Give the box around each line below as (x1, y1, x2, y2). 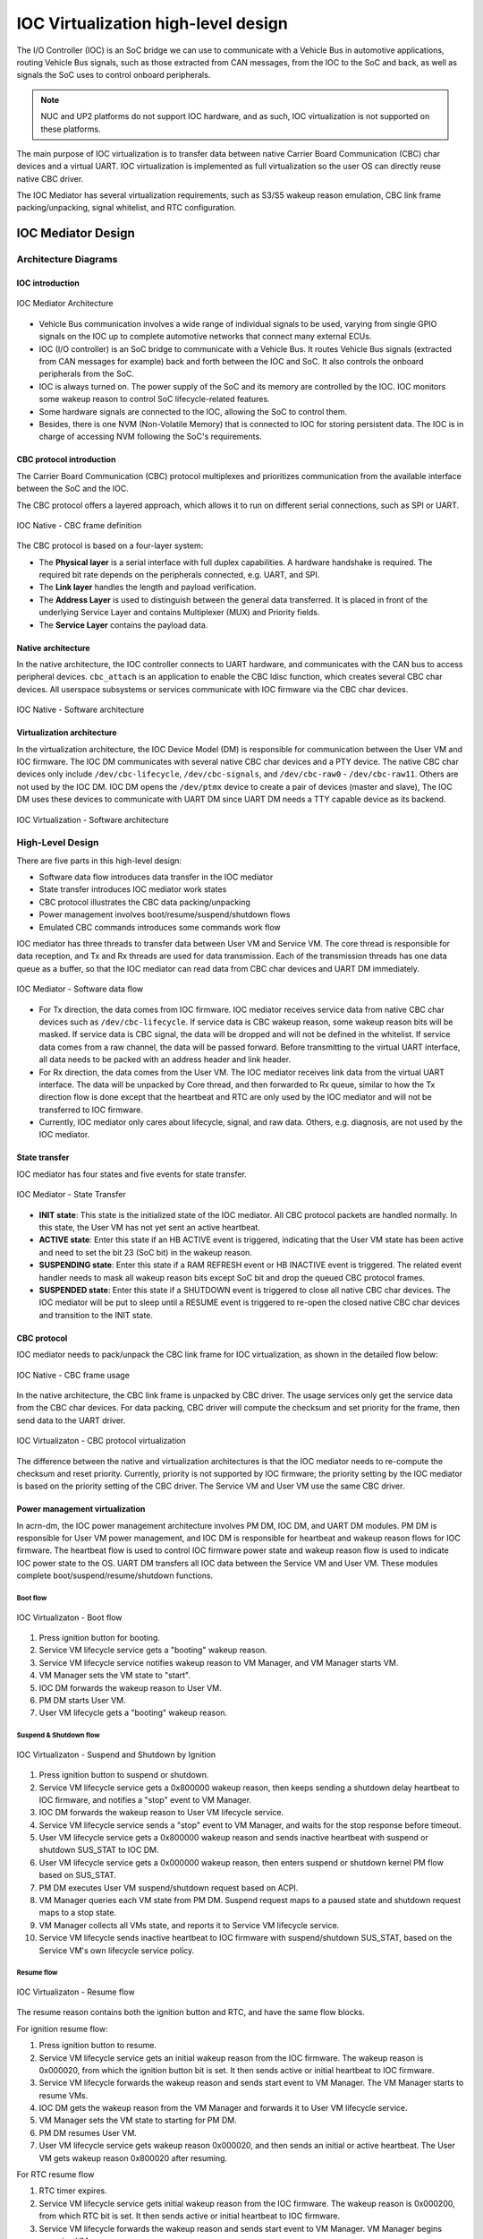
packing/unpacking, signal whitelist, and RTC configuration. (16, 202, 237, 213)
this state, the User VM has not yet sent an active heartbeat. (38, 1222, 261, 1233)
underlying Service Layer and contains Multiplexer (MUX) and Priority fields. (38, 607, 320, 618)
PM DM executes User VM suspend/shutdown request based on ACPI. (38, 1882, 299, 1893)
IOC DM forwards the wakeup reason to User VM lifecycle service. (38, 1807, 284, 1818)
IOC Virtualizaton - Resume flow (16, 1986, 135, 1997)
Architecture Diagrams (16, 253, 118, 266)
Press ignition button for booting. (38, 1633, 161, 1643)
